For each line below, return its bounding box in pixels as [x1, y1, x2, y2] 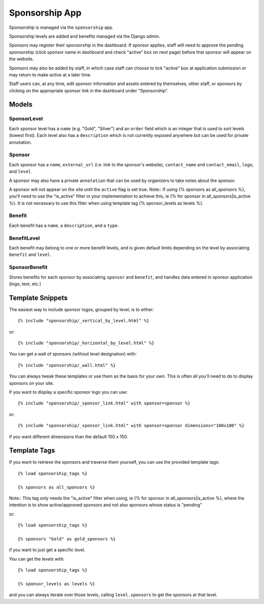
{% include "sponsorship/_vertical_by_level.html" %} [18, 318, 149, 324]
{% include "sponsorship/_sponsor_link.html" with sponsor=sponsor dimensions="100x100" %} [18, 423, 244, 428]
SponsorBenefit [9, 264, 47, 271]
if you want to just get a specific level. [9, 547, 86, 553]
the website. [9, 56, 34, 62]
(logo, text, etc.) [9, 281, 42, 287]
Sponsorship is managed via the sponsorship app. [9, 24, 113, 30]
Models [9, 100, 33, 109]
